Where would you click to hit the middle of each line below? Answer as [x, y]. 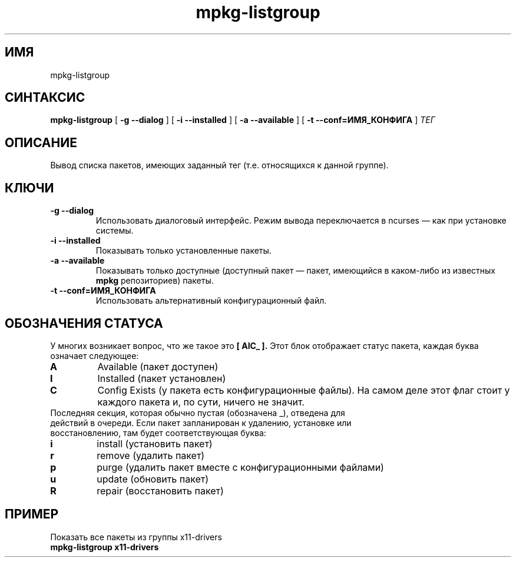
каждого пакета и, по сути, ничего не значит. [201, 402]
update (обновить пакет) [153, 479]
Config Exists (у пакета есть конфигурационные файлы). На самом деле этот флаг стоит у [304, 390]
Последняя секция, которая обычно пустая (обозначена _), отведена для [198, 413]
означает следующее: [95, 355]
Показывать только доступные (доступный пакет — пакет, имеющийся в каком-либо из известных [295, 271]
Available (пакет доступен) [158, 366]
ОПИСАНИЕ [41, 142]
